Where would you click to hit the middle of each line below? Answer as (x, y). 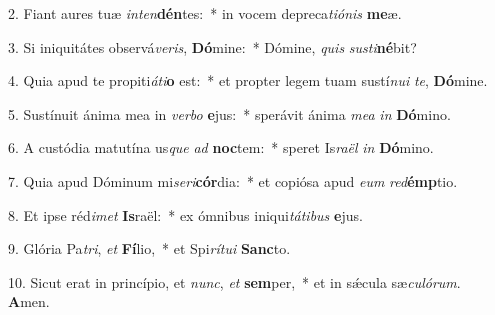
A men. (29, 301)
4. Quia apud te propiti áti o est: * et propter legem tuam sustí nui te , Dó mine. (248, 80)
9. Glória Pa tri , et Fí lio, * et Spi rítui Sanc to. (149, 248)
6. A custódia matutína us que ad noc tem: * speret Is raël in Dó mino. (221, 147)
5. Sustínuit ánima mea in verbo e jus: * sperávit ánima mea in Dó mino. (229, 113)
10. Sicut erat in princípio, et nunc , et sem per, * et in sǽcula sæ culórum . (234, 281)
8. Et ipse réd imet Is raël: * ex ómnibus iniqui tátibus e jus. (185, 214)
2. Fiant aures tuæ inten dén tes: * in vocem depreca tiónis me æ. (205, 13)
